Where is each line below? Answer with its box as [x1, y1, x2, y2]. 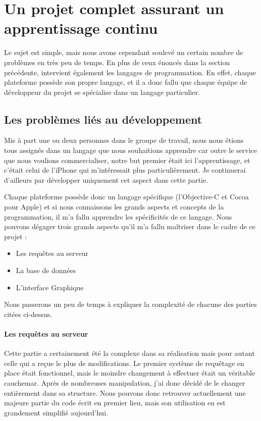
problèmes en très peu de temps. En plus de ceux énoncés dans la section [4, 57, 230, 67]
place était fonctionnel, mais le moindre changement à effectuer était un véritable [4, 367, 255, 378]
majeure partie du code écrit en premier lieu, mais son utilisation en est [4, 397, 226, 408]
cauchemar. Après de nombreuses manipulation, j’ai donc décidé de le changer [4, 377, 245, 388]
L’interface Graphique [16, 282, 84, 292]
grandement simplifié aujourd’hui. [4, 407, 108, 417]
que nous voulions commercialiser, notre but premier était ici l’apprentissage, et [4, 154, 250, 165]
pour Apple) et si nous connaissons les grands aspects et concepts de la [4, 201, 224, 212]
